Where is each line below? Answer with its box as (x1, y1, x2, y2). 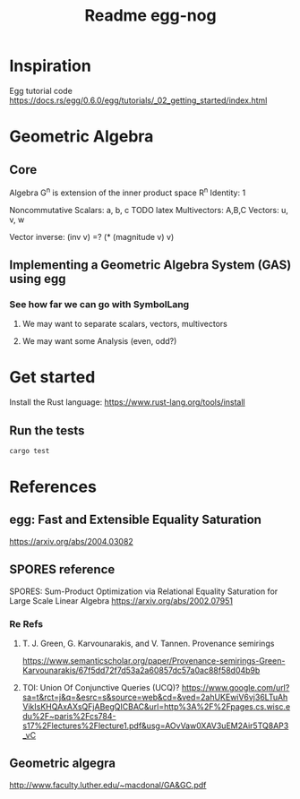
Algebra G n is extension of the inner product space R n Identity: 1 (9, 185, 246, 198)
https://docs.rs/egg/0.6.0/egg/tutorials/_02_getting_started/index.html (9, 95, 268, 106)
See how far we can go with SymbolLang (9, 297, 190, 310)
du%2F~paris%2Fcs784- (21, 711, 116, 722)
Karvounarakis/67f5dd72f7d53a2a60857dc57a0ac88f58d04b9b (21, 665, 261, 676)
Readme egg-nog (84, 5, 217, 26)
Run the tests (9, 423, 85, 438)
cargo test (9, 447, 50, 456)
